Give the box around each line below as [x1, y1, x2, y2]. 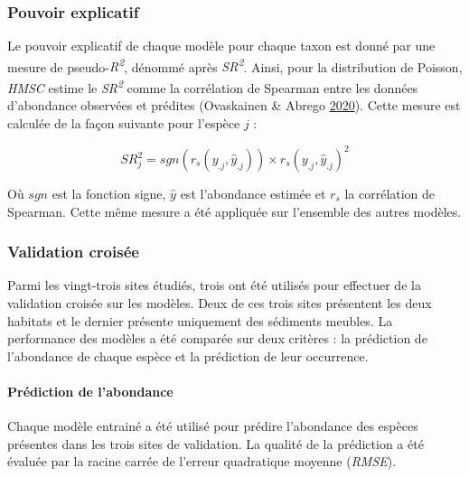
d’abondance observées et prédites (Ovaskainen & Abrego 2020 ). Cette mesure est [7, 96, 461, 115]
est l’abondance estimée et [180, 184, 326, 202]
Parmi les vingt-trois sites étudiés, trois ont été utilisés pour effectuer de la [7, 276, 421, 295]
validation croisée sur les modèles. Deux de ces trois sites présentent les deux [7, 294, 432, 312]
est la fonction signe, [52, 184, 166, 202]
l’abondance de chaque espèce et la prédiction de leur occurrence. [7, 346, 369, 365]
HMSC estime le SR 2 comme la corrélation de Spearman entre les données [7, 76, 418, 97]
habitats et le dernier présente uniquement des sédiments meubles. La [7, 311, 393, 330]
